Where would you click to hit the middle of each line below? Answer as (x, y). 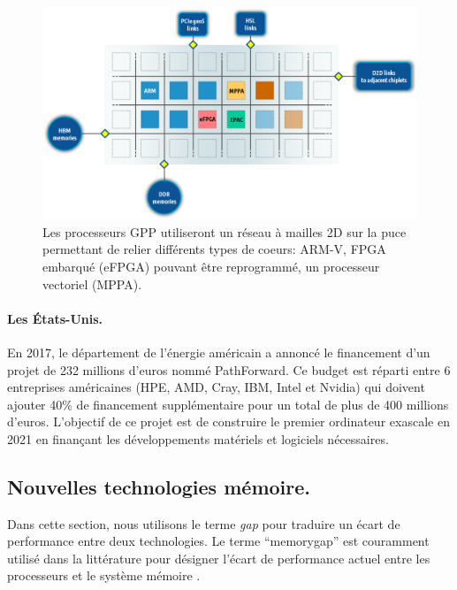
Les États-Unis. (55, 318)
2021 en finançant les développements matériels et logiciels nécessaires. (198, 438)
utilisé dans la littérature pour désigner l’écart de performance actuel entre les (219, 558)
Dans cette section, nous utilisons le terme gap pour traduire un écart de (204, 523)
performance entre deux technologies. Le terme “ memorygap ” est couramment (218, 541)
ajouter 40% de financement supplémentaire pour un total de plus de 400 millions (228, 404)
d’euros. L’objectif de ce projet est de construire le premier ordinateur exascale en (228, 421)
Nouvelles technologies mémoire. (159, 486)
